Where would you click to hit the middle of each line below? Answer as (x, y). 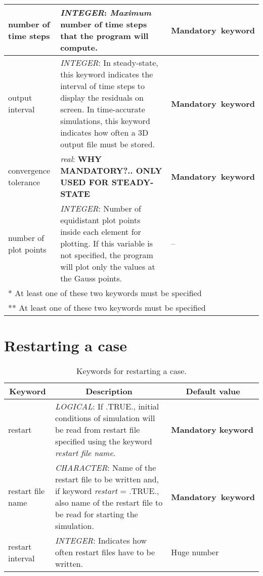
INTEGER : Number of (101, 208)
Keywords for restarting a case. (131, 371)
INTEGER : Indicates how (101, 541)
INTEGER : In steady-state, (109, 63)
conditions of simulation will (105, 418)
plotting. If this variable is (107, 243)
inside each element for (101, 232)
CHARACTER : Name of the (105, 468)
